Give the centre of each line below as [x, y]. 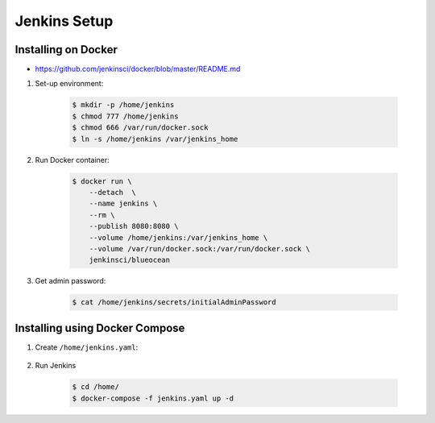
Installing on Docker [66, 50]
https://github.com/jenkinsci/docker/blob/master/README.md [138, 69]
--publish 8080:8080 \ [134, 226]
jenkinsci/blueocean [130, 260]
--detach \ [113, 192]
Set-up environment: [69, 84]
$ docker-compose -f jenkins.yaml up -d [153, 398]
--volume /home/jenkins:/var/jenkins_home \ [178, 237]
